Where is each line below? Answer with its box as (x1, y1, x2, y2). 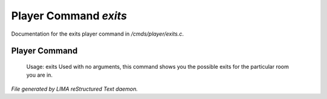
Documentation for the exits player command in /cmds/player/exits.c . (11, 30, 184, 37)
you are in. (26, 71, 53, 78)
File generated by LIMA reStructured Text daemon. (11, 85, 138, 92)
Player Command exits (11, 9, 127, 22)
